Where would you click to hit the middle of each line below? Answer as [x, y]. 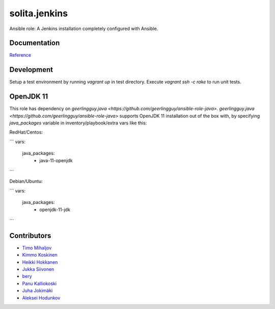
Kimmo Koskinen [40, 255]
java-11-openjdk [56, 160]
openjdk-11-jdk [55, 210]
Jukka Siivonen [38, 269]
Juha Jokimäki [37, 291]
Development [31, 70]
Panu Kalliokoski [39, 284]
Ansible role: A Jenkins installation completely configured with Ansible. [84, 29]
